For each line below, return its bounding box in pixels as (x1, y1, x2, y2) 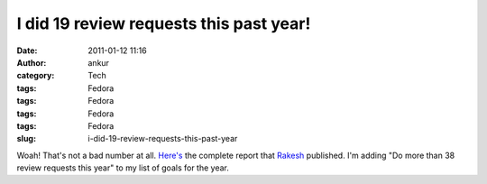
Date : (16, 45, 38, 56)
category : (16, 70, 55, 81)
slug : (16, 133, 36, 144)
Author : (16, 57, 47, 68)
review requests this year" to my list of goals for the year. (16, 162, 229, 173)
